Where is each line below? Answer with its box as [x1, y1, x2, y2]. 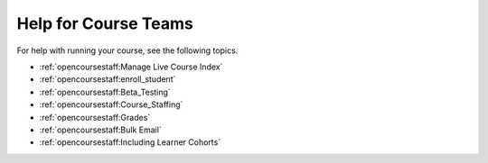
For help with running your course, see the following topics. [16, 45, 239, 56]
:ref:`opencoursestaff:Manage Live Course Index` [39, 61, 223, 72]
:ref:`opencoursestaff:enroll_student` [39, 74, 176, 85]
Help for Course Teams [16, 14, 193, 33]
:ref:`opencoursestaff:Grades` [39, 112, 151, 122]
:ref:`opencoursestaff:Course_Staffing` [39, 99, 183, 110]
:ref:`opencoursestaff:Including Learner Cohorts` [39, 137, 221, 148]
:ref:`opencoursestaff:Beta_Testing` [39, 86, 171, 97]
